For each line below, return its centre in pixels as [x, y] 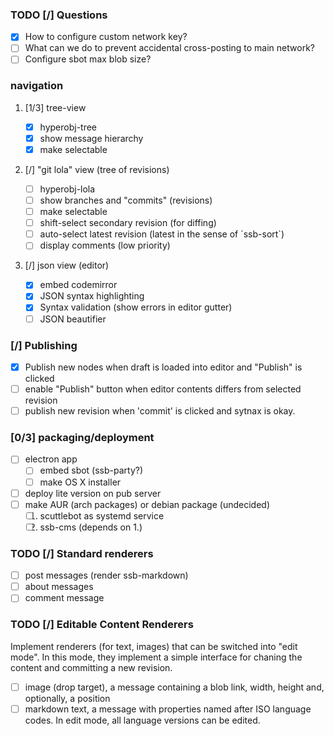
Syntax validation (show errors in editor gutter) [136, 307]
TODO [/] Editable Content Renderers [102, 625]
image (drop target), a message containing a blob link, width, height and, [174, 687]
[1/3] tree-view [55, 107]
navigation [37, 86]
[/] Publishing [44, 345]
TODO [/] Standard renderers [82, 553]
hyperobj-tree [68, 127]
